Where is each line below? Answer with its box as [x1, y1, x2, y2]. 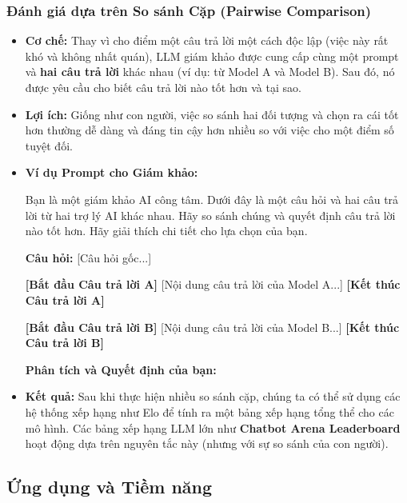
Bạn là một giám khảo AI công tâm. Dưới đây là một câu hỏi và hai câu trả [25, 190, 399, 207]
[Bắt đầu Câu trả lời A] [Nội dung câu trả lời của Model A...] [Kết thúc [25, 276, 401, 293]
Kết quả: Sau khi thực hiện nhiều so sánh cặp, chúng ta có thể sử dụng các [25, 388, 401, 405]
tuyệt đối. [25, 137, 73, 154]
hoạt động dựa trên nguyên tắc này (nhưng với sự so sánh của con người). [25, 435, 389, 452]
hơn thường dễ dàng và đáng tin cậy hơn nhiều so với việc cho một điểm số [25, 122, 394, 138]
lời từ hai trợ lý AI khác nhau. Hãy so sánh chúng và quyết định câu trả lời [25, 206, 396, 223]
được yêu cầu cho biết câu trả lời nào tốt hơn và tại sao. [25, 79, 301, 95]
